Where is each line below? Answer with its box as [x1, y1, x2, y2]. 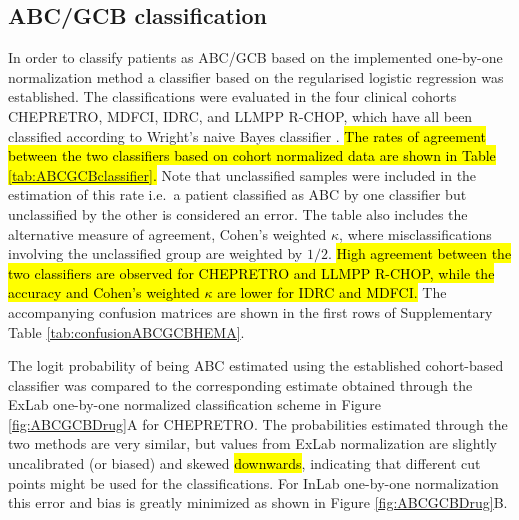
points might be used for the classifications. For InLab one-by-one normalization [8, 472, 499, 493]
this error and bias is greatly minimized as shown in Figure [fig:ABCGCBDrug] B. [8, 492, 508, 513]
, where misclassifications [339, 223, 492, 244]
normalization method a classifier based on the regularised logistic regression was [8, 66, 504, 87]
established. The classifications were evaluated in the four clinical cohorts [8, 86, 457, 107]
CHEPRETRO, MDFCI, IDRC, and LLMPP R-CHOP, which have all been [8, 105, 473, 126]
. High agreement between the [327, 243, 512, 264]
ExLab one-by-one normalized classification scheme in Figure [8, 394, 382, 415]
